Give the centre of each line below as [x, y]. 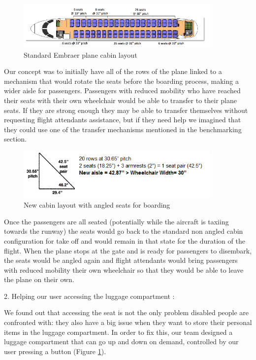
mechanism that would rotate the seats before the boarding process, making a [121, 81]
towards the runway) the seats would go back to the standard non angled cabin [124, 231]
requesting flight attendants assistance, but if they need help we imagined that [123, 120]
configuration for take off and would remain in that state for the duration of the [125, 240]
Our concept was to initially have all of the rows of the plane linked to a [113, 71]
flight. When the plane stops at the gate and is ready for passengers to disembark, [128, 250]
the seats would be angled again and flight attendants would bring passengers [121, 260]
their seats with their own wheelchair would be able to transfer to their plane [120, 100]
